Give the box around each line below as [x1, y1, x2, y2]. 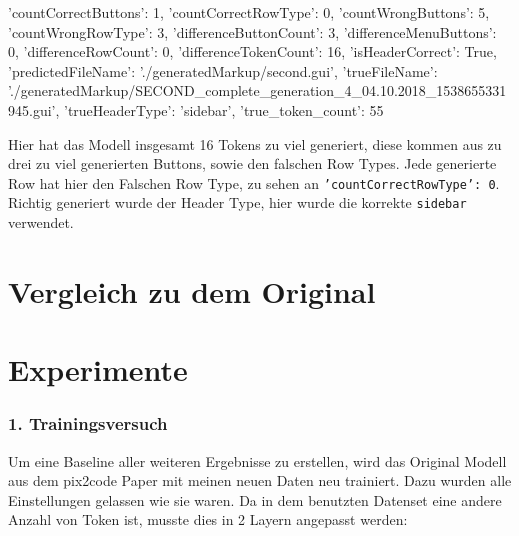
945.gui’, [8, 99, 60, 120]
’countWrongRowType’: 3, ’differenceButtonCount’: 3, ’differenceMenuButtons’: [8, 21, 497, 42]
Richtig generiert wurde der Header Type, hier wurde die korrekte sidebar [8, 192, 467, 213]
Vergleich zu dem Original [8, 270, 376, 311]
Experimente [8, 349, 188, 390]
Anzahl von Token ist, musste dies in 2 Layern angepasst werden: [8, 509, 408, 530]
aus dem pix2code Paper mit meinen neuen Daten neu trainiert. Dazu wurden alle [8, 470, 512, 491]
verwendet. [8, 212, 74, 233]
